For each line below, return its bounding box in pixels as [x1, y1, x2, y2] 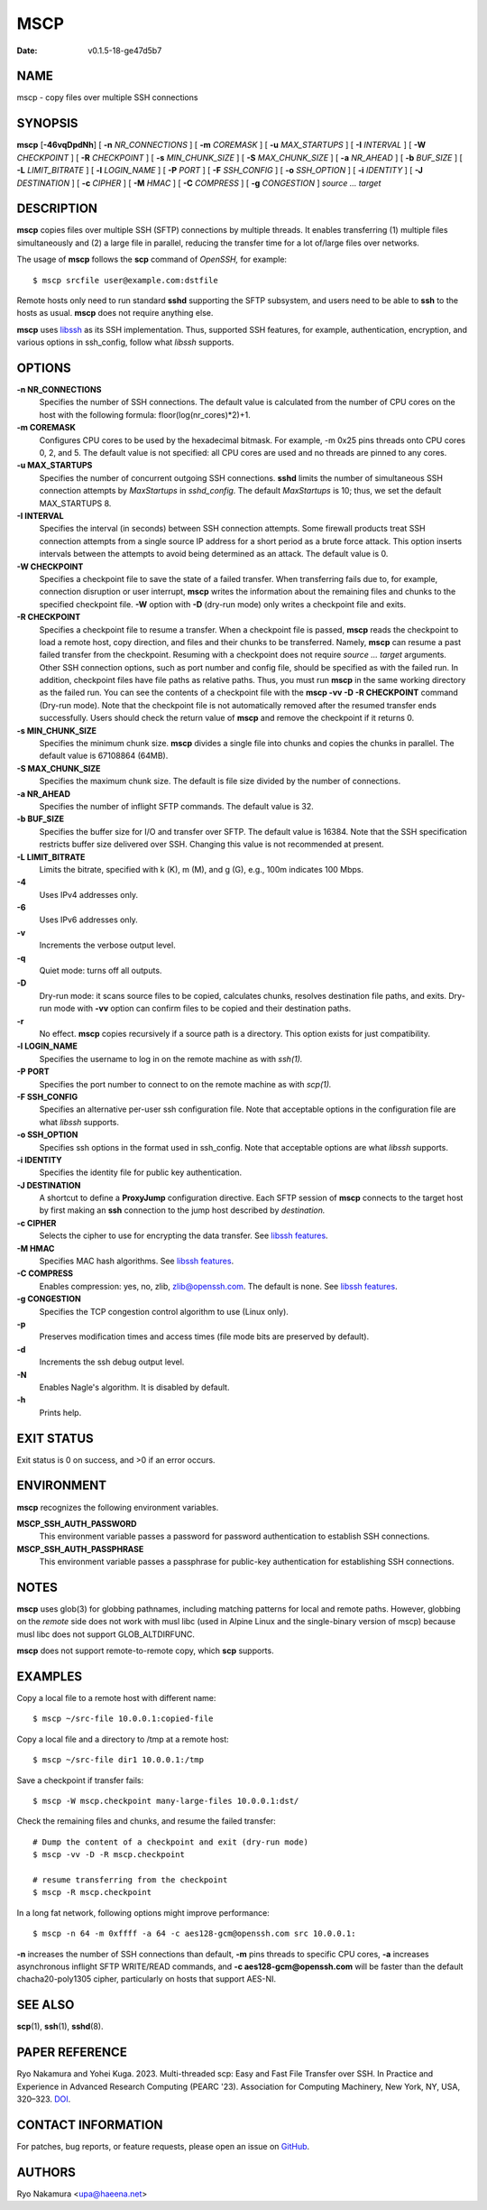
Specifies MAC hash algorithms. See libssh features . [39, 1255, 234, 1267]
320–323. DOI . [16, 2094, 71, 2104]
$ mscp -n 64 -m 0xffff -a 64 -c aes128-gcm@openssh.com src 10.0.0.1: [32, 1928, 356, 1939]
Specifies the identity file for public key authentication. [39, 1167, 243, 1178]
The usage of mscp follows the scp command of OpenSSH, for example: [16, 254, 288, 265]
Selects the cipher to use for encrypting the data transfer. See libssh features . [39, 1230, 328, 1241]
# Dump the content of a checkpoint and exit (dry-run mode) [32, 1836, 308, 1847]
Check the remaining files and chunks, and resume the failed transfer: [16, 1816, 277, 1826]
